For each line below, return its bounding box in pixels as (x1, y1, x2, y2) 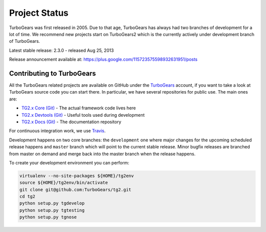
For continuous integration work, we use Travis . (9, 128, 106, 134)
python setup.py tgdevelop (19, 200, 85, 206)
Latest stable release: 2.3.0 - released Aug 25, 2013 (9, 47, 114, 53)
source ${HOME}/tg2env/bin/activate (19, 180, 108, 186)
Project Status (9, 7, 69, 18)
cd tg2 (19, 194, 35, 199)
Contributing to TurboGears (9, 69, 96, 77)
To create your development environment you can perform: (9, 160, 130, 166)
